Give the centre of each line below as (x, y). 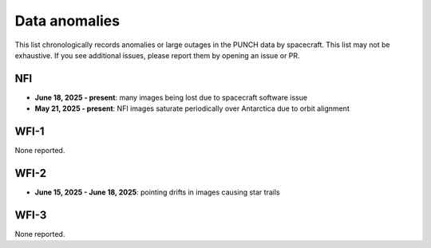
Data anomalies (67, 21)
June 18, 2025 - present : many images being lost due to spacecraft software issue (171, 97)
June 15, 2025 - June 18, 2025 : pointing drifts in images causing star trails (157, 192)
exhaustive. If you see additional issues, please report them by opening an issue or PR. (157, 55)
